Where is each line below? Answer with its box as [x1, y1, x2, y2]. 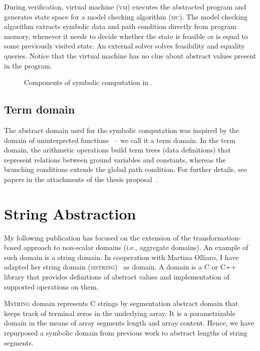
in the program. [4, 60, 52, 70]
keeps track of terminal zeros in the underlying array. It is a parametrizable [4, 307, 235, 318]
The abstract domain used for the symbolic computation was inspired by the [4, 124, 239, 135]
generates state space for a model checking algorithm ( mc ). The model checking [4, 11, 248, 21]
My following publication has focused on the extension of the [4, 232, 191, 242]
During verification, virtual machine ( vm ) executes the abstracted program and [4, 1, 246, 11]
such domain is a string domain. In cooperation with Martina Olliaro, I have [4, 251, 239, 262]
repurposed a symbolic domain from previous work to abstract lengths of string [4, 327, 247, 337]
